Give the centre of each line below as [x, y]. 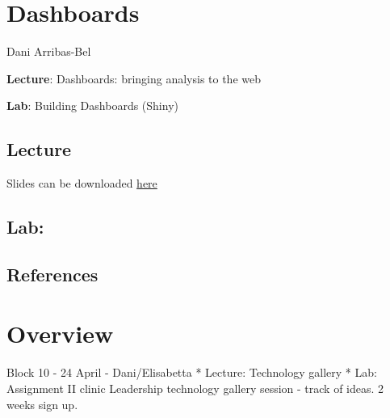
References [52, 274]
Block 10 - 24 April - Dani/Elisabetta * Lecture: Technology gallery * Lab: [192, 372]
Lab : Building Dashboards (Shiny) [92, 106]
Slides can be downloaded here [82, 183]
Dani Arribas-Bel [49, 51]
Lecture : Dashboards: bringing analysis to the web [134, 78]
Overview [60, 334]
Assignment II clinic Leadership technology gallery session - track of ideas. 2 [195, 388]
